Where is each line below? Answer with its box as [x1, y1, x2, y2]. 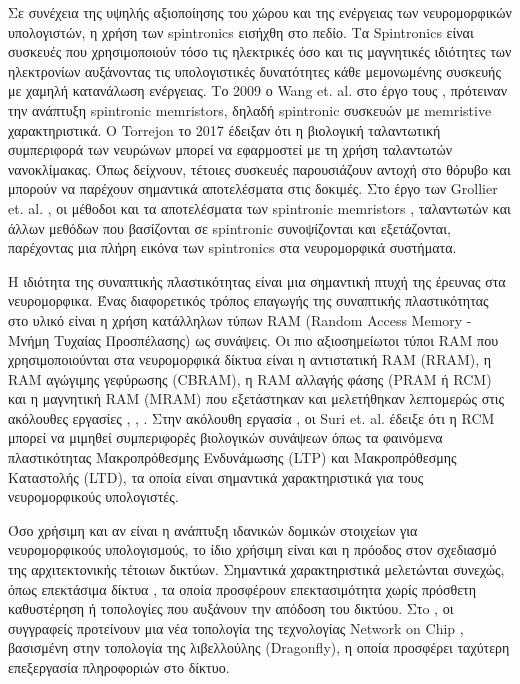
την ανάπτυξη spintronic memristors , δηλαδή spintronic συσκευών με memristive [8, 99, 492, 120]
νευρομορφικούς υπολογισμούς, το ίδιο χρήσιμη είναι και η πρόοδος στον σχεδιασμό [8, 539, 497, 560]
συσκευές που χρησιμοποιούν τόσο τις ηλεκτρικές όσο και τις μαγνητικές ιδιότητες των [8, 41, 512, 62]
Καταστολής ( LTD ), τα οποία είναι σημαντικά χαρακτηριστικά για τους [8, 466, 424, 487]
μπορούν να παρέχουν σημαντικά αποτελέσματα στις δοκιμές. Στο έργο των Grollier [8, 178, 498, 199]
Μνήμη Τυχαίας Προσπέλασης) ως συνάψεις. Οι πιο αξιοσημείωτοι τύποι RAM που [8, 329, 499, 350]
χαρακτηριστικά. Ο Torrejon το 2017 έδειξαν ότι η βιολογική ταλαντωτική [8, 119, 441, 140]
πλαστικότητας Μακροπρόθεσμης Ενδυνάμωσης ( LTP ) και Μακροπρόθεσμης [8, 447, 457, 468]
